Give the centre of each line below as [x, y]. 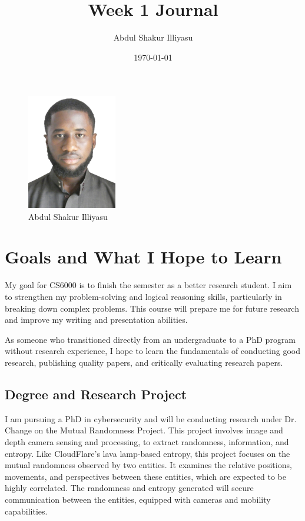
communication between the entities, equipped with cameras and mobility [138, 499]
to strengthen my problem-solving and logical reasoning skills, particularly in [143, 296]
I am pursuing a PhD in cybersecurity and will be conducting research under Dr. [151, 418]
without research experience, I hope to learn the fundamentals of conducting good [152, 351]
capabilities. [26, 511]
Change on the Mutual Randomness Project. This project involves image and [144, 430]
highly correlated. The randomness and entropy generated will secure [129, 488]
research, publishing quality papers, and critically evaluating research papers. [144, 362]
